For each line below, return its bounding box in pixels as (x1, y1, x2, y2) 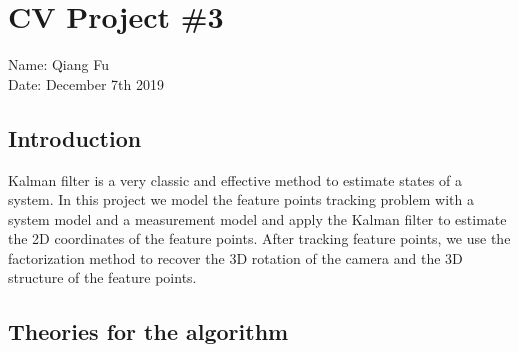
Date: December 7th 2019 (8, 73, 164, 94)
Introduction (8, 122, 142, 153)
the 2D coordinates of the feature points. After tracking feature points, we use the (8, 228, 511, 249)
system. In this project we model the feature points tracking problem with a (8, 189, 474, 210)
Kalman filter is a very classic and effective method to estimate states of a (8, 169, 462, 190)
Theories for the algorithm (8, 316, 289, 347)
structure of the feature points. (8, 267, 197, 288)
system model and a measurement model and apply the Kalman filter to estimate (8, 208, 507, 229)
